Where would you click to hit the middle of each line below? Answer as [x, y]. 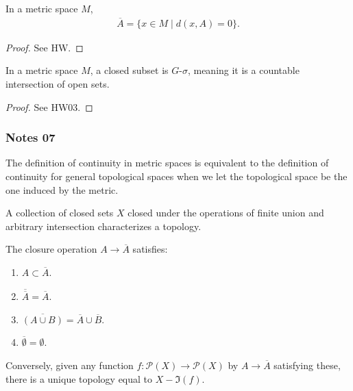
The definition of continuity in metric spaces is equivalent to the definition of [167, 163]
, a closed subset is [129, 70]
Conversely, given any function [70, 365]
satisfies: [150, 249]
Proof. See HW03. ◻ [49, 106]
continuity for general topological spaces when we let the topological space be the [176, 176]
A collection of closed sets [60, 213]
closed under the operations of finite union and [226, 213]
